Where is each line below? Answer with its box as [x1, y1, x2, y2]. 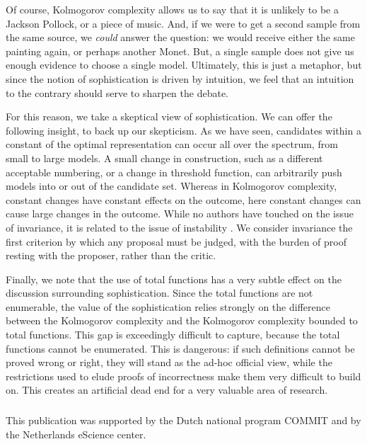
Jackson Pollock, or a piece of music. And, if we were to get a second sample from [6, 16, 361, 30]
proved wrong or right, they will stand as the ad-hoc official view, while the [6, 355, 332, 370]
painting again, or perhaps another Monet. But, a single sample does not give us [6, 43, 354, 58]
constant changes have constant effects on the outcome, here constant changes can [6, 192, 361, 207]
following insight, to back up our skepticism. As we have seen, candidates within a [6, 123, 361, 137]
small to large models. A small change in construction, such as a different [6, 150, 323, 165]
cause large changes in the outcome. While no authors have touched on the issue [6, 206, 354, 221]
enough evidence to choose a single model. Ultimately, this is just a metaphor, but [6, 57, 362, 72]
